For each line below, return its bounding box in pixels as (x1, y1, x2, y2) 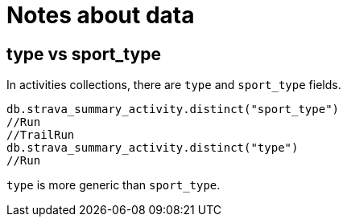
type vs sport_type (6, 43, 161, 64)
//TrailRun (6, 128, 75, 142)
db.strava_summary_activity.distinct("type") (6, 141, 299, 155)
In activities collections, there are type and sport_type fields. (6, 78, 341, 92)
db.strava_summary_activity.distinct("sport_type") (6, 103, 340, 116)
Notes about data (6, 2, 195, 29)
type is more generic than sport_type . (6, 178, 221, 193)
